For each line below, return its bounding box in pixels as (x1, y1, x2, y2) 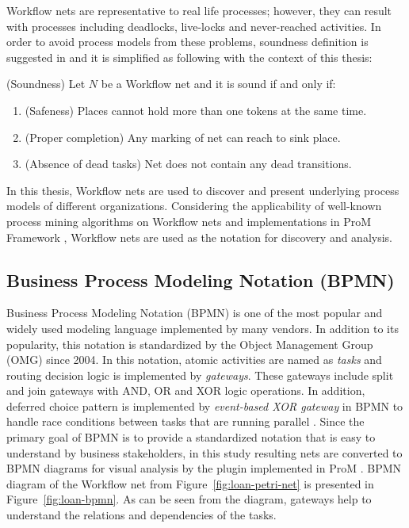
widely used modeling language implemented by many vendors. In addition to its (6, 319, 399, 336)
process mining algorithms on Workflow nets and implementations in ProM (6, 212, 372, 229)
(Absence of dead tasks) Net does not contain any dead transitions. (25, 155, 352, 172)
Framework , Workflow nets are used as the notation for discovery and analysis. (6, 228, 393, 245)
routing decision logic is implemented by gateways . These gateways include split (6, 366, 394, 383)
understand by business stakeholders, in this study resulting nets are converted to (6, 444, 403, 461)
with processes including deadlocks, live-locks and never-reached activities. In (6, 17, 381, 34)
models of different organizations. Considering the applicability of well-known (6, 197, 382, 214)
